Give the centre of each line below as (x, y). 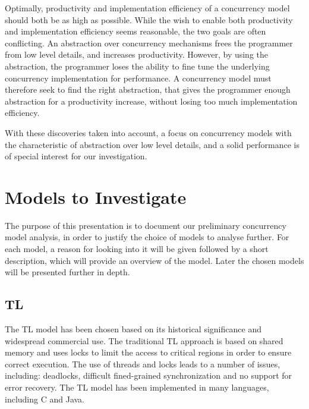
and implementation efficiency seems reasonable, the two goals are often (135, 31)
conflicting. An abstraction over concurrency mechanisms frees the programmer (149, 43)
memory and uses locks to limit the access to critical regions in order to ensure (148, 352)
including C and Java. (45, 399)
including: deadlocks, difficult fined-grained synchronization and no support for (149, 375)
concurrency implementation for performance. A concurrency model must (138, 78)
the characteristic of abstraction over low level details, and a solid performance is (152, 144)
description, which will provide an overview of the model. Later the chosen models (154, 260)
